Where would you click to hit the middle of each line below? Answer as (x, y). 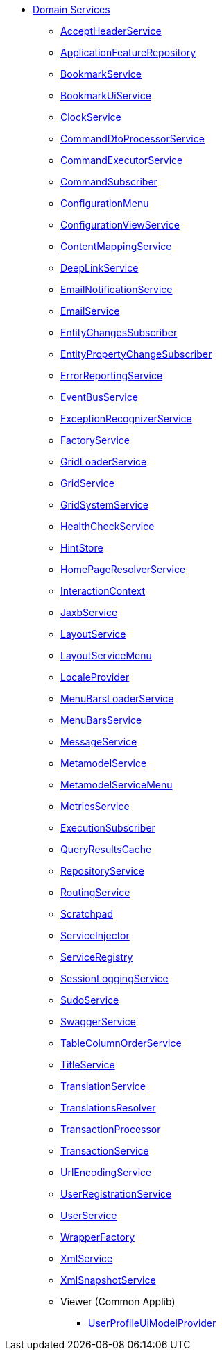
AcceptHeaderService (111, 31)
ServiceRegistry (97, 957)
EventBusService (99, 397)
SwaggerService (98, 1022)
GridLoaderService (104, 462)
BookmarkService (101, 74)
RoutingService (95, 892)
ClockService (91, 117)
